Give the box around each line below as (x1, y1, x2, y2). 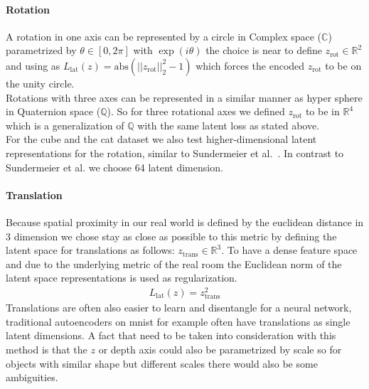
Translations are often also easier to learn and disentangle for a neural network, (6, 300, 352, 315)
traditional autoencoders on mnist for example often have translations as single (6, 314, 351, 329)
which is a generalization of (6, 117, 124, 132)
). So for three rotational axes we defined (107, 104, 285, 119)
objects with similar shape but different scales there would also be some (6, 356, 318, 371)
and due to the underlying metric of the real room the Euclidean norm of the (6, 256, 342, 271)
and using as (6, 58, 60, 73)
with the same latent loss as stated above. (137, 117, 320, 132)
